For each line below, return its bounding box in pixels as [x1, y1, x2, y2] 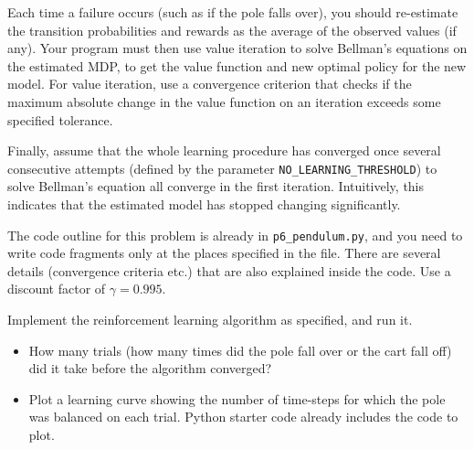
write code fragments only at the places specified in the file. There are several [7, 243, 441, 262]
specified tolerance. [7, 110, 113, 129]
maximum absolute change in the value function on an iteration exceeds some [7, 91, 441, 111]
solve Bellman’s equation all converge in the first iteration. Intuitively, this [7, 177, 425, 196]
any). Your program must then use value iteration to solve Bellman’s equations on [7, 38, 468, 58]
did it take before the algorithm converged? [28, 359, 272, 378]
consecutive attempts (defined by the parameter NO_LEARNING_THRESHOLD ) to [7, 158, 437, 177]
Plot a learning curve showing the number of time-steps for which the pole [28, 389, 446, 408]
